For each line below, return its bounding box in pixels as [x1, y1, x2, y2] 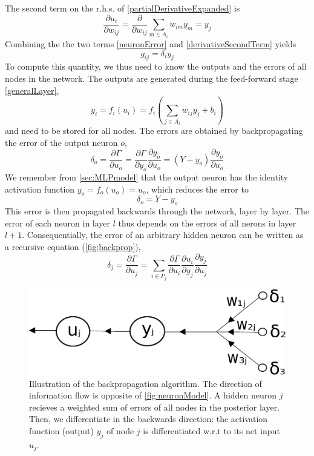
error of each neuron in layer [5, 216, 111, 229]
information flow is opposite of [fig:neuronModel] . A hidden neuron [29, 389, 277, 401]
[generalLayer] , [5, 84, 59, 96]
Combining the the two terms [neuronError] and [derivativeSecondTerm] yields [5, 38, 296, 50]
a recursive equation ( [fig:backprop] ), [5, 240, 141, 253]
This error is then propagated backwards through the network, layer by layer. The [5, 205, 310, 217]
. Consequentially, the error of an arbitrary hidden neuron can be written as [22, 228, 304, 241]
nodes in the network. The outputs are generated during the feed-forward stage [5, 72, 298, 85]
